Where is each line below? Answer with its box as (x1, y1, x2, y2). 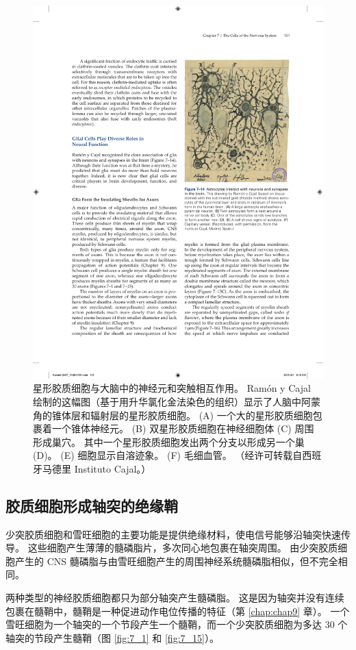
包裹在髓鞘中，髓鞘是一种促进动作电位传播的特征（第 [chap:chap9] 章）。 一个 (5, 603, 350, 618)
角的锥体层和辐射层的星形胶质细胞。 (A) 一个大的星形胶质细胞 (33, 408, 313, 422)
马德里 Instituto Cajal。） (42, 461, 151, 475)
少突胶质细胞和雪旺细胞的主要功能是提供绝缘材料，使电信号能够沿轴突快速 (5, 527, 341, 541)
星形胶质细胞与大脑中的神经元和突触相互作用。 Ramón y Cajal (33, 381, 311, 395)
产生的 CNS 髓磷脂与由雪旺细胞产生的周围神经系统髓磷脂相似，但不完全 (14, 553, 338, 568)
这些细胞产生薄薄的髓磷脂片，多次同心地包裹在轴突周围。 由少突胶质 (27, 540, 338, 555)
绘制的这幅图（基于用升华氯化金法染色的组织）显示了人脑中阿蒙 (33, 394, 320, 408)
